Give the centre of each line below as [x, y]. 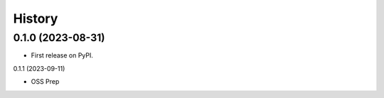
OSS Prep [45, 82]
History [36, 18]
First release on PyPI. [62, 55]
